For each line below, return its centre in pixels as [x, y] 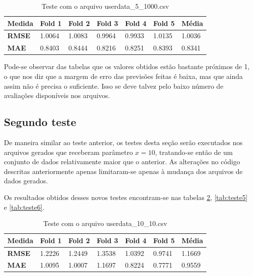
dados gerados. [26, 181]
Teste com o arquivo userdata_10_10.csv [105, 223]
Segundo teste [40, 122]
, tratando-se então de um [194, 152]
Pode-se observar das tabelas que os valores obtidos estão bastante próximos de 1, [127, 66]
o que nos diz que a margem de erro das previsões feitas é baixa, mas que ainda [124, 76]
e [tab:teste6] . [24, 207]
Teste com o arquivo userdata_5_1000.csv [105, 6]
